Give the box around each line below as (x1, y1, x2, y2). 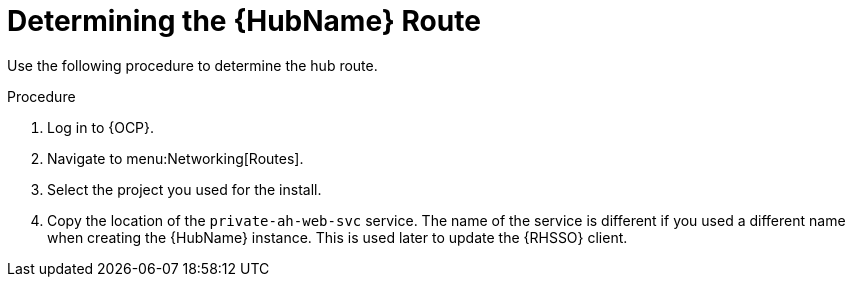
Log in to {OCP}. (47, 118, 155, 136)
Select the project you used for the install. (47, 180, 322, 198)
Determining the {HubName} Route (7, 4, 481, 38)
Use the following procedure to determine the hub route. (7, 56, 378, 74)
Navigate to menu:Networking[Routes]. (47, 149, 304, 167)
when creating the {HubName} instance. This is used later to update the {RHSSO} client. (47, 228, 628, 246)
